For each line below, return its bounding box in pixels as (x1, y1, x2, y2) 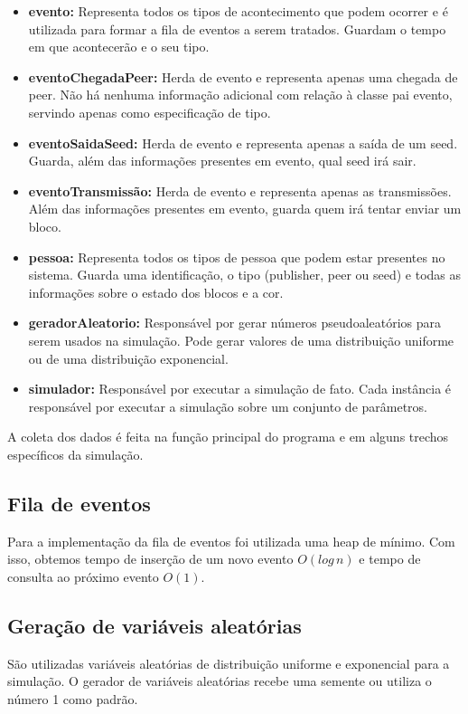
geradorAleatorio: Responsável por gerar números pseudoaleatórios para (28, 313, 442, 332)
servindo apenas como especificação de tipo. (28, 102, 271, 121)
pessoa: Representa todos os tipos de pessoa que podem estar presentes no (28, 247, 445, 266)
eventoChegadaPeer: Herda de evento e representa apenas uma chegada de (28, 67, 458, 86)
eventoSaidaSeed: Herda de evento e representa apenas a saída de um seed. (28, 133, 458, 152)
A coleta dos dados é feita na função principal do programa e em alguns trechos (7, 427, 449, 446)
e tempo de (359, 549, 421, 568)
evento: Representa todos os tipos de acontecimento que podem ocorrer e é (28, 2, 448, 20)
